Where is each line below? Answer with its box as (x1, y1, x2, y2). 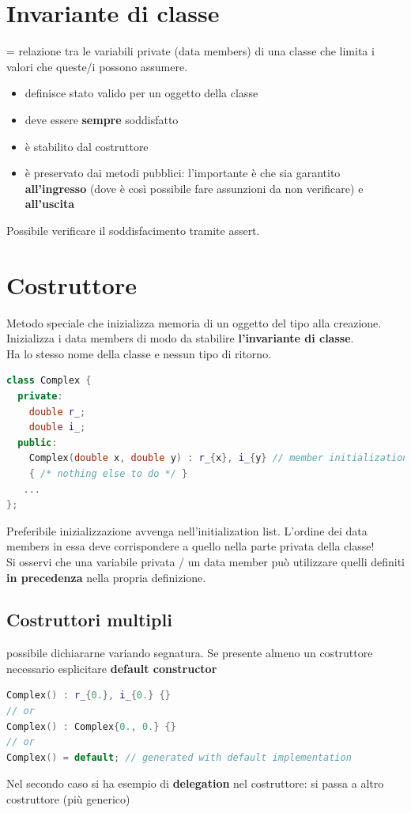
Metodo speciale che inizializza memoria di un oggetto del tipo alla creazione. (6, 314, 382, 331)
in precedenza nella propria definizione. (6, 569, 206, 585)
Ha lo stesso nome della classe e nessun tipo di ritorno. (6, 345, 272, 361)
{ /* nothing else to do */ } (28, 467, 188, 479)
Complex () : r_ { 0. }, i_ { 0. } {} (6, 690, 171, 701)
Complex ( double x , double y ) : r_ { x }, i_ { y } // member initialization (28, 452, 409, 464)
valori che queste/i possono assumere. (6, 58, 188, 74)
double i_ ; (28, 422, 86, 433)
